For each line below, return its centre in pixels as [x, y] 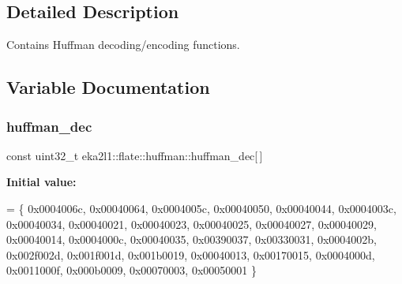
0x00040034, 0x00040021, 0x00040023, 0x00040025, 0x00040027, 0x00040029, [192, 224]
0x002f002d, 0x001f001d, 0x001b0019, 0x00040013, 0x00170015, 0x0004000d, [191, 254]
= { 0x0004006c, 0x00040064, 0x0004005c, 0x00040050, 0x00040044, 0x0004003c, [201, 208]
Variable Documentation [108, 87]
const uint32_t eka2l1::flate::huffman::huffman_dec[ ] [135, 155]
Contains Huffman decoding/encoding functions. [123, 45]
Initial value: [41, 182]
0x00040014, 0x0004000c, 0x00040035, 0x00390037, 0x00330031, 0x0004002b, [192, 239]
